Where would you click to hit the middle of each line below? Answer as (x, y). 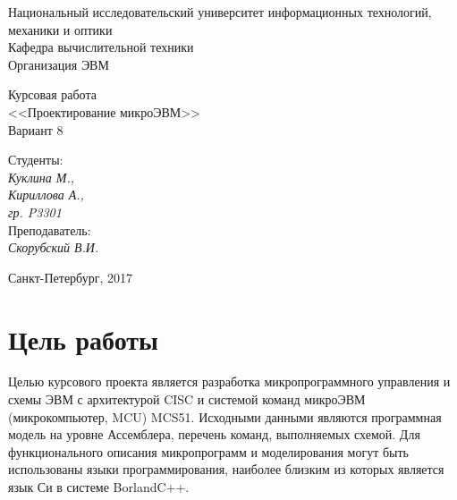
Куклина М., (42, 177)
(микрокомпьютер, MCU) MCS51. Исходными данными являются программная (225, 416)
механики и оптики (60, 29)
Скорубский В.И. (54, 247)
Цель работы (83, 339)
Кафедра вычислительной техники (101, 47)
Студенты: (36, 160)
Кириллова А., (46, 195)
